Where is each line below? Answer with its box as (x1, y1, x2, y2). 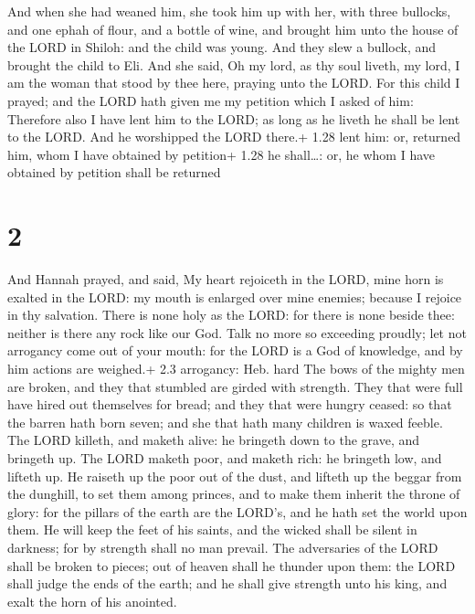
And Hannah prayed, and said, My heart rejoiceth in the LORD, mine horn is (7, 270, 444, 289)
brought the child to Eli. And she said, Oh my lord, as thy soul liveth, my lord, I (7, 55, 460, 74)
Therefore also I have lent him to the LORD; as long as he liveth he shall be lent (7, 109, 460, 128)
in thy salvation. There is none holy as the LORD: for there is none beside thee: (7, 305, 455, 324)
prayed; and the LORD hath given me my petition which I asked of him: (7, 90, 414, 110)
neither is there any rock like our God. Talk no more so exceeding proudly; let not (7, 323, 467, 342)
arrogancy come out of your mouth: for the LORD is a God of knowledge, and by (7, 341, 463, 360)
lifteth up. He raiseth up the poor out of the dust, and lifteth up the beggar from (7, 466, 462, 485)
